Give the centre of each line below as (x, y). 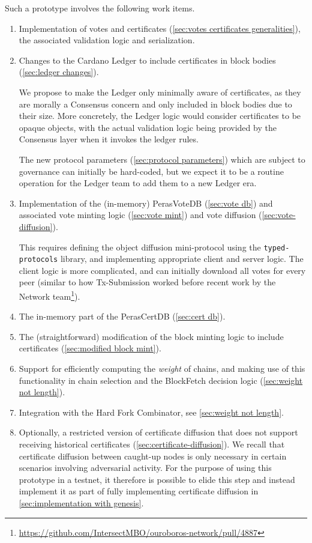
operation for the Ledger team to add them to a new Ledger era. (138, 183)
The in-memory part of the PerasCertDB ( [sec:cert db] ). (122, 316)
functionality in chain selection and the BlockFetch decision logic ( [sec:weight (161, 380)
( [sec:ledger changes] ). (59, 72)
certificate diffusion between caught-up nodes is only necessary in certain (153, 456)
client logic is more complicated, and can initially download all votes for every (162, 270)
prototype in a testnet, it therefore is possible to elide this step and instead (157, 479)
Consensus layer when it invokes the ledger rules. (109, 139)
